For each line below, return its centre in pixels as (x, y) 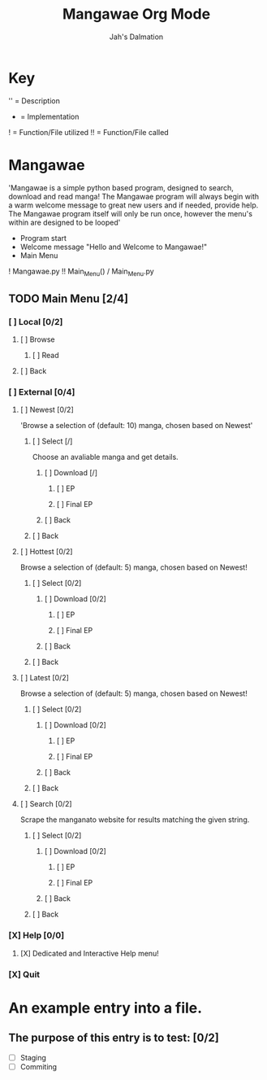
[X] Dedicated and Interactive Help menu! (90, 953)
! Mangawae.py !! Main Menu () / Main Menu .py (81, 272)
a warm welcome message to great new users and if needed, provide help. (133, 205)
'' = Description (34, 101)
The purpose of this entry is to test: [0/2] (114, 1038)
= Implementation (50, 116)
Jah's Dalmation (136, 37)
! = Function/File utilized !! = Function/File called (88, 132)
